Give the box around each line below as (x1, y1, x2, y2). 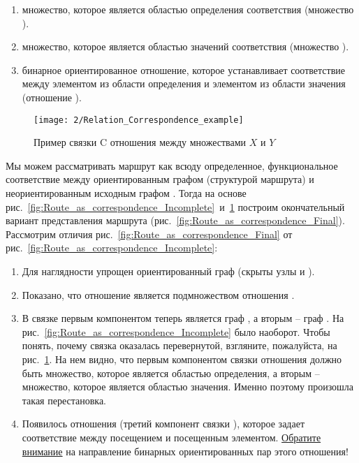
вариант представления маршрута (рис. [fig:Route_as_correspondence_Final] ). (6, 213, 345, 228)
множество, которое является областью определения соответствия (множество (22, 2, 354, 16)
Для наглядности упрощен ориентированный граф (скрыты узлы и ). (22, 263, 315, 278)
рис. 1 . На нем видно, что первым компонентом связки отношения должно (22, 351, 342, 366)
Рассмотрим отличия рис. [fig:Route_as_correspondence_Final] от (6, 226, 293, 241)
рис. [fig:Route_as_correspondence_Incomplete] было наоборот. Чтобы (22, 324, 330, 339)
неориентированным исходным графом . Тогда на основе (6, 186, 247, 200)
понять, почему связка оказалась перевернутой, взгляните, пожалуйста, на (22, 338, 337, 353)
